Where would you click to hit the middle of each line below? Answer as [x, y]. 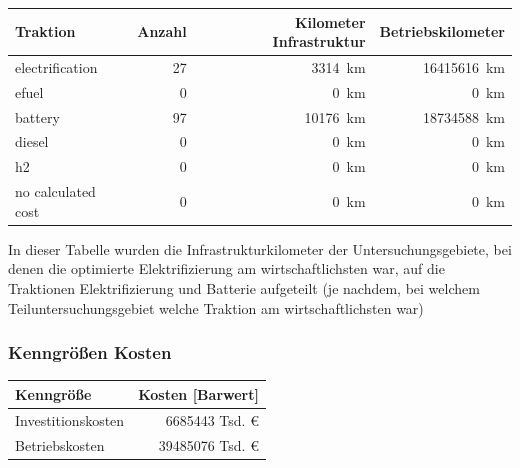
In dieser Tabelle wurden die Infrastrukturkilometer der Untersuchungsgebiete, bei [260, 248]
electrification [56, 66]
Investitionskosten [70, 419]
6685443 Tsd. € [212, 419]
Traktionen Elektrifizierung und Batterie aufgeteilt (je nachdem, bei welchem [244, 288]
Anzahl [162, 31]
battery [37, 116]
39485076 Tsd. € [208, 444]
